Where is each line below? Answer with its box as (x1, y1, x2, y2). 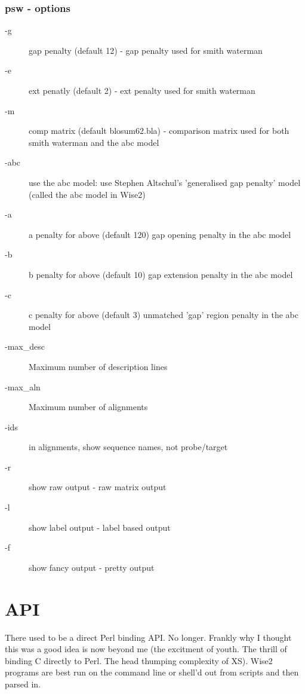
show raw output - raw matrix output (29, 481, 167, 493)
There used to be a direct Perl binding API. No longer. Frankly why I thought (5, 631, 292, 643)
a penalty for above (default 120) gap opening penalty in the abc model (29, 228, 291, 240)
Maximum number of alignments (29, 400, 148, 413)
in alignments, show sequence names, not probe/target (29, 441, 228, 453)
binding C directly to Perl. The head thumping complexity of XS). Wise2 (5, 654, 273, 667)
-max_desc (5, 340, 45, 353)
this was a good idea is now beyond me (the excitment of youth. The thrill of (5, 643, 287, 655)
